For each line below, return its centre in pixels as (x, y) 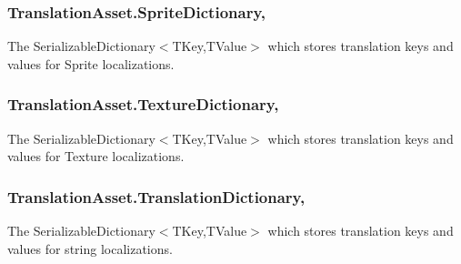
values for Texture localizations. (96, 156)
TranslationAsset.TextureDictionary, (143, 104)
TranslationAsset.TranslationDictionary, (156, 196)
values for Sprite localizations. (91, 63)
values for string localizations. (90, 248)
